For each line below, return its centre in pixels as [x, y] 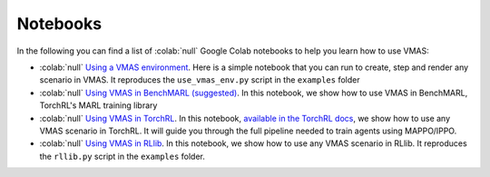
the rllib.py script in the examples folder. [122, 156]
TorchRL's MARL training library [98, 105]
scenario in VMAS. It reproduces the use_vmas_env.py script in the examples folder [200, 80]
